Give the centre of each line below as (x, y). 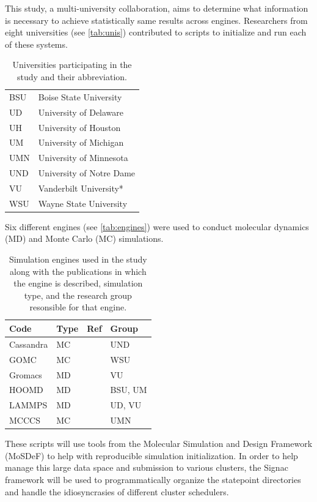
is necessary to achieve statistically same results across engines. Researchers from (156, 20)
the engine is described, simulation (78, 283)
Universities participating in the (72, 65)
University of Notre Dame (87, 173)
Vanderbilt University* (81, 188)
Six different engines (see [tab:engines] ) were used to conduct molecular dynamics (157, 226)
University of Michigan (81, 142)
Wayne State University (83, 203)
